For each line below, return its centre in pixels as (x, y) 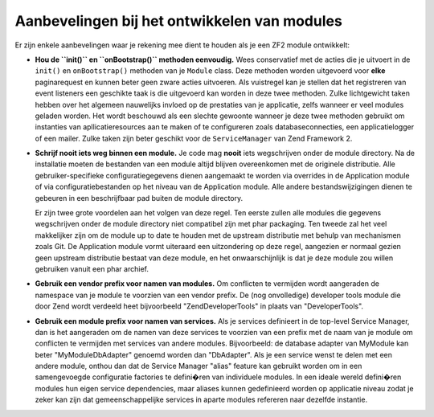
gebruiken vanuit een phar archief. (92, 268)
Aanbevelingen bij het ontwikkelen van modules (179, 21)
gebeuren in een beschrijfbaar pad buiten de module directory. (139, 198)
